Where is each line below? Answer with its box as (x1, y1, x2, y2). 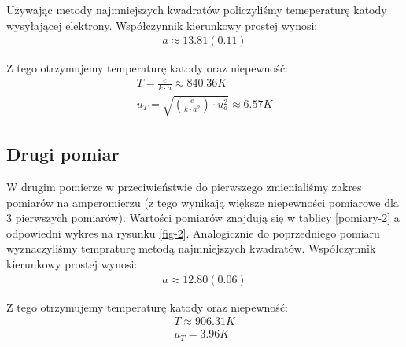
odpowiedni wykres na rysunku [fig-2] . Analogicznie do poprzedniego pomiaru (6, 224, 380, 241)
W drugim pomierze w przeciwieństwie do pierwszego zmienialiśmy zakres (6, 178, 362, 194)
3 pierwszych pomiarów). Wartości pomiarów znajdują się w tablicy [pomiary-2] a (6, 209, 400, 226)
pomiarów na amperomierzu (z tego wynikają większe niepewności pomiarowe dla (6, 194, 399, 210)
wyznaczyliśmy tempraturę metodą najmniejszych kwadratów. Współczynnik (6, 240, 376, 257)
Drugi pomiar (6, 142, 120, 166)
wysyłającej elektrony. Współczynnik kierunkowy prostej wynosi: (6, 17, 318, 33)
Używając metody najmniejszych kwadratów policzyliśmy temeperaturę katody (6, 2, 387, 17)
